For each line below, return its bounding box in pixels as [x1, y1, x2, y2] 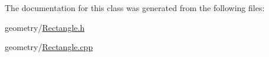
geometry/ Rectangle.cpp [5, 41, 93, 53]
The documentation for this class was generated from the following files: [5, 2, 265, 13]
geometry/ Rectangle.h [5, 21, 85, 33]
